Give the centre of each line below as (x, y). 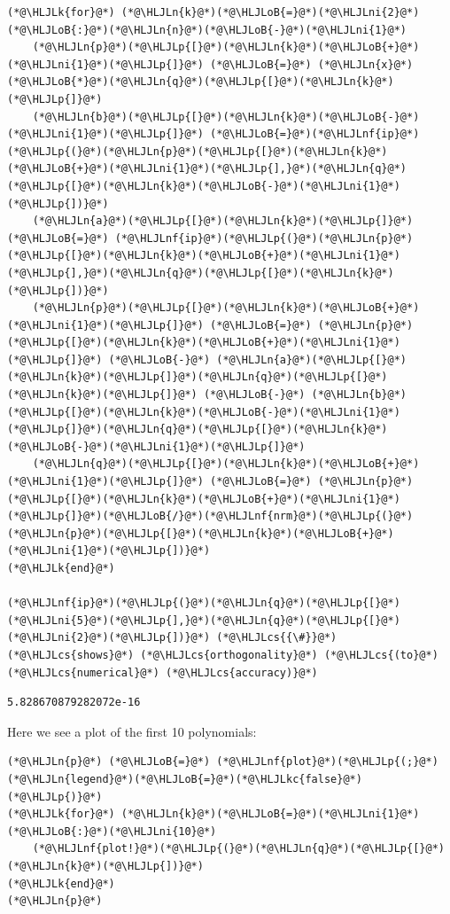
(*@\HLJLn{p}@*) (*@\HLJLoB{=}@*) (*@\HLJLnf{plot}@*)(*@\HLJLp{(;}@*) (223, 762)
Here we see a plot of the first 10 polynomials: (132, 731)
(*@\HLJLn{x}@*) (365, 64)
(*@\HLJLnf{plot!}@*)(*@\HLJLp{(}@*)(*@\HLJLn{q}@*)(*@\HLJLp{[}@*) (238, 849)
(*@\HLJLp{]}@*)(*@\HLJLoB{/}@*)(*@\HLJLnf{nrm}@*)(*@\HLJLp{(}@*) (210, 516)
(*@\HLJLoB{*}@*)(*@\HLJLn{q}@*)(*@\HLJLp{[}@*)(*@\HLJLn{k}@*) (201, 82)
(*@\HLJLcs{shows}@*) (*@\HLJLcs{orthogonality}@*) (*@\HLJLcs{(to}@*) (223, 655)
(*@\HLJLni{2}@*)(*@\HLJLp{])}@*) (109, 638)
